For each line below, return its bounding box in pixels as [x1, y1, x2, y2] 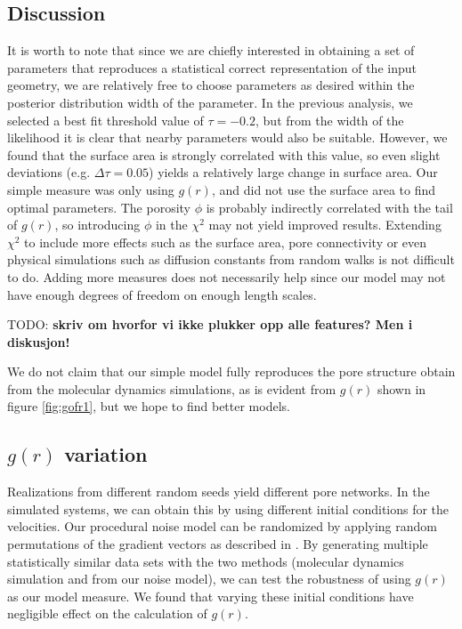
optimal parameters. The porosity [7, 198, 190, 216]
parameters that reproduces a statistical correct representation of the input [7, 58, 417, 77]
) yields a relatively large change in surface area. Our [149, 163, 438, 181]
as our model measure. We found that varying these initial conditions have [7, 586, 414, 605]
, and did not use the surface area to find [211, 180, 435, 198]
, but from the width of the [255, 110, 404, 129]
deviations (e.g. [7, 163, 91, 181]
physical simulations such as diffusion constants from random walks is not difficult [7, 250, 455, 269]
